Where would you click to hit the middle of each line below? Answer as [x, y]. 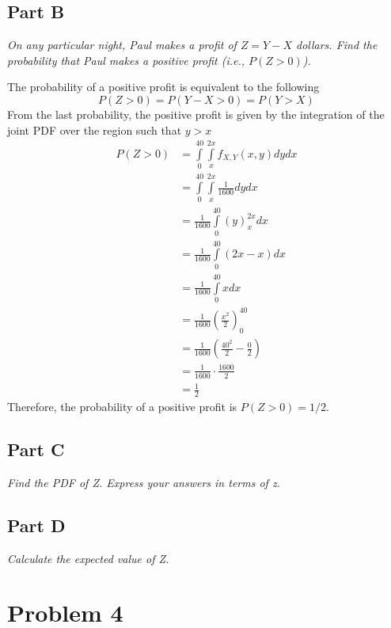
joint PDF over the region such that [95, 129]
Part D [36, 525]
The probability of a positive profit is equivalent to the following [163, 87]
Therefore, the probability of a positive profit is [122, 407]
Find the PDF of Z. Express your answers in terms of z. [144, 482]
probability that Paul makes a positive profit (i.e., [126, 60]
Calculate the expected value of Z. [88, 558]
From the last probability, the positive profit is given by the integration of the [196, 114]
